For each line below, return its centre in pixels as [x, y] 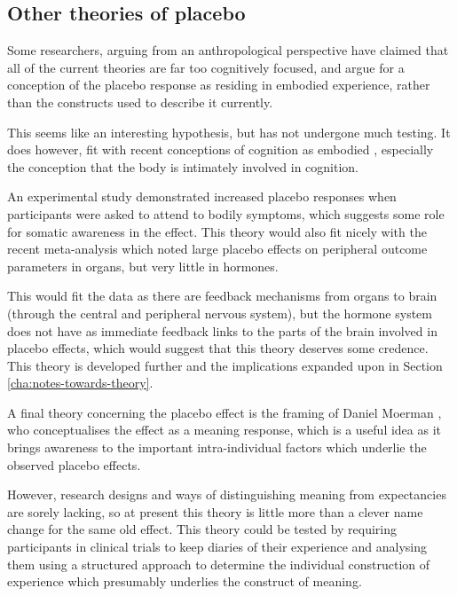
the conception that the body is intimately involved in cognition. [183, 166]
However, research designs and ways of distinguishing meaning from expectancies [227, 494]
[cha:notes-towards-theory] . [80, 383]
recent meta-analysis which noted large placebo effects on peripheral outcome [217, 249]
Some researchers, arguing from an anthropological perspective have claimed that [228, 50]
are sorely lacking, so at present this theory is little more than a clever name [215, 511]
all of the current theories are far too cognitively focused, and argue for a [206, 67]
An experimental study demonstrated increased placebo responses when [202, 196]
